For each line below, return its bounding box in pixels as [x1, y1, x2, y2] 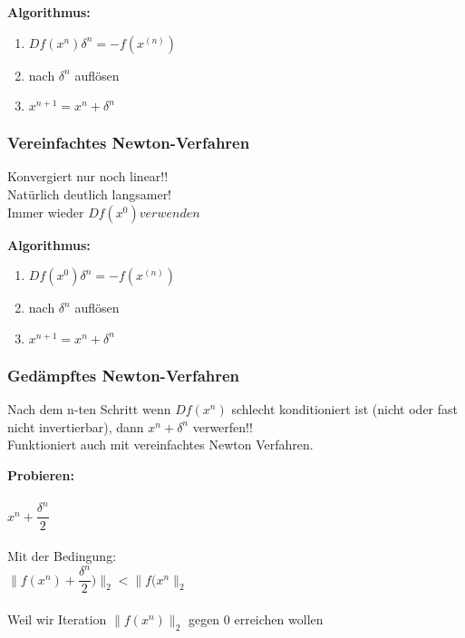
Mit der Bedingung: [7, 546, 117, 565]
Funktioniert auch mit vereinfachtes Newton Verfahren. [7, 435, 314, 454]
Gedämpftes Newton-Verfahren [7, 363, 240, 386]
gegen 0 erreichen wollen [188, 609, 324, 628]
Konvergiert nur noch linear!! [7, 167, 169, 186]
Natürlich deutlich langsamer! [7, 185, 172, 203]
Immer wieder [7, 202, 84, 221]
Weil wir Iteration [7, 609, 107, 628]
